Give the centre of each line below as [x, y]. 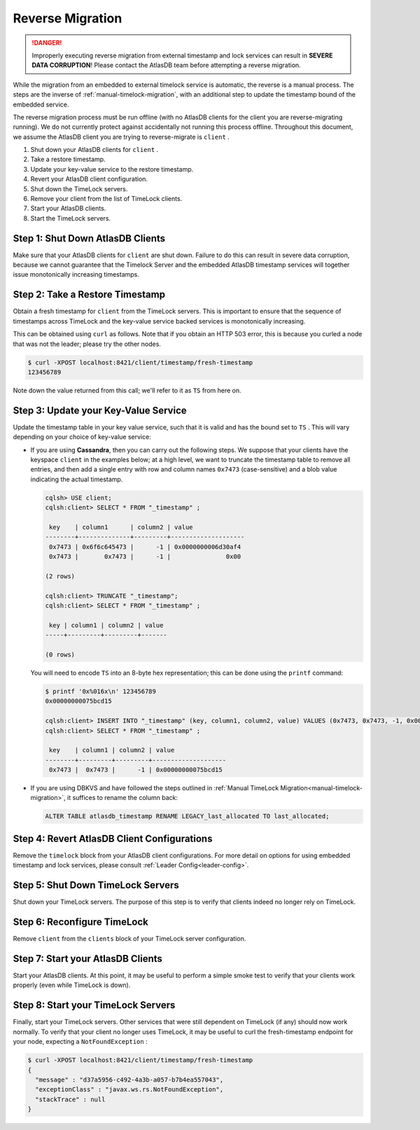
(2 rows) [60, 576]
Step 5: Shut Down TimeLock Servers [96, 885]
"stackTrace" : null [70, 1099]
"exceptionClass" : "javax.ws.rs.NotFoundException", [129, 1090]
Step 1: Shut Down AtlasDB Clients [89, 238]
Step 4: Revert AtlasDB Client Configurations [113, 838]
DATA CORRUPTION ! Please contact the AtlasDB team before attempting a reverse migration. [166, 65]
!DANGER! [47, 43]
